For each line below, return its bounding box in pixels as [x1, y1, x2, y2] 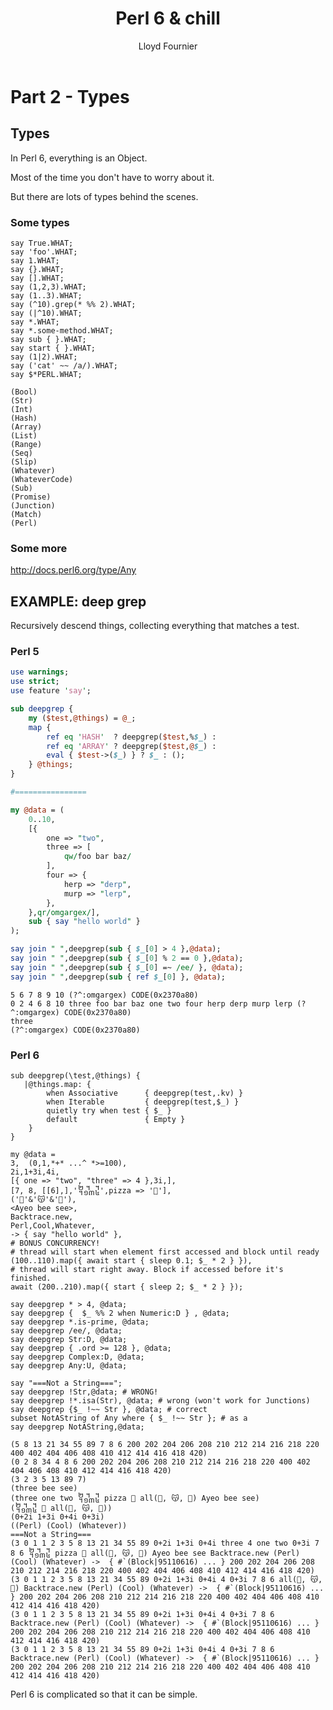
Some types [10, 215, 70, 229]
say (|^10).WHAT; [10, 308, 83, 319]
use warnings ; [10, 667, 70, 677]
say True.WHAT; [10, 238, 74, 249]
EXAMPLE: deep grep [10, 593, 147, 610]
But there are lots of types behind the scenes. [10, 190, 199, 202]
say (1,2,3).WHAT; [10, 282, 87, 292]
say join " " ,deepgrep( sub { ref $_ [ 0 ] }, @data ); [10, 972, 226, 982]
